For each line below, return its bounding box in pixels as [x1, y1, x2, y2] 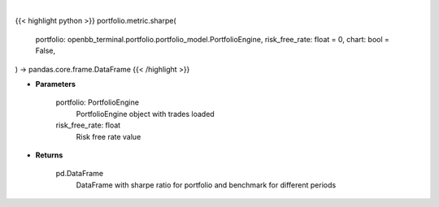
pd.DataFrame [55, 169, 104, 179]
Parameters [35, 79, 76, 88]
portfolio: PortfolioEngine [55, 97, 140, 107]
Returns [35, 150, 63, 160]
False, [35, 45, 56, 56]
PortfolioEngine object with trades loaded [76, 109, 215, 119]
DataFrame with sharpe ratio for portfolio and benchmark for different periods [76, 179, 337, 190]
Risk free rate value [76, 132, 141, 141]
